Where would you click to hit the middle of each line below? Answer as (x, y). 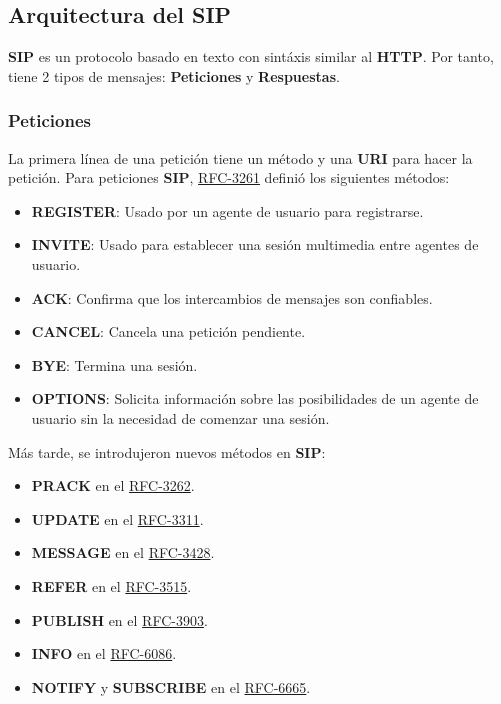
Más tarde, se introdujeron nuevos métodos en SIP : (167, 451)
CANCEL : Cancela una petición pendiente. (168, 331)
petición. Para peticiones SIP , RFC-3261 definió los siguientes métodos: (229, 177)
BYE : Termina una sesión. (114, 364)
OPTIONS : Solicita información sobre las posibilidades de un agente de (255, 398)
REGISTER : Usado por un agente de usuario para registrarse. (227, 210)
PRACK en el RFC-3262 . (113, 485)
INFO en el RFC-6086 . (104, 653)
